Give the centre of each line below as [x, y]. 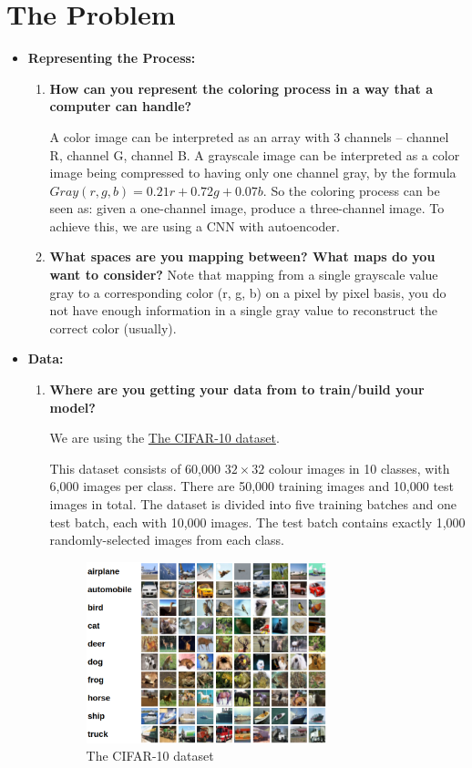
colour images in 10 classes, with [359, 468]
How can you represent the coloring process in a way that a [241, 88]
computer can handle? [121, 106]
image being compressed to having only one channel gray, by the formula [253, 173]
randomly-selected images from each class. [167, 540]
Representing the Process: [112, 58]
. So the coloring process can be [351, 190]
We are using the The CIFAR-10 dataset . [164, 438]
